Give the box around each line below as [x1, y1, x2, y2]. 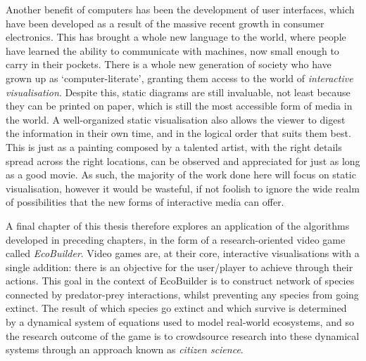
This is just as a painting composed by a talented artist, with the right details [6, 139, 342, 154]
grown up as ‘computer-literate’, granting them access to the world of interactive [6, 70, 353, 85]
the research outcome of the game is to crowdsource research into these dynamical [6, 328, 360, 343]
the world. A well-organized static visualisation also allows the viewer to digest [6, 112, 346, 126]
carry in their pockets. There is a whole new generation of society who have [6, 57, 332, 72]
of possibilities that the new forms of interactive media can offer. [6, 195, 284, 209]
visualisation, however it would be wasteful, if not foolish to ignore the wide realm [6, 180, 360, 195]
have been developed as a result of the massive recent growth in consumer [6, 15, 324, 30]
